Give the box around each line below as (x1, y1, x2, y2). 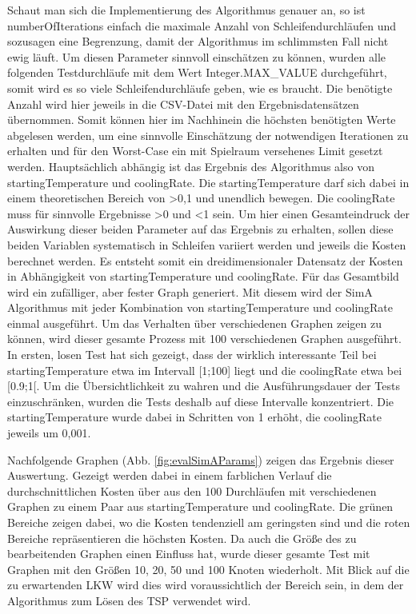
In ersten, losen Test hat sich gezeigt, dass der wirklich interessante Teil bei (7, 346, 377, 363)
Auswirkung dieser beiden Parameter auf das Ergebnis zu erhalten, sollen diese (7, 221, 394, 237)
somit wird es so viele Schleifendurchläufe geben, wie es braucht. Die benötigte (7, 79, 393, 96)
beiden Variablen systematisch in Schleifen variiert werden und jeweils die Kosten (7, 236, 406, 253)
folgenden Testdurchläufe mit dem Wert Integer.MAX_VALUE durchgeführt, (7, 64, 387, 81)
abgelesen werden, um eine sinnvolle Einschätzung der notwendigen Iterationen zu (7, 126, 409, 143)
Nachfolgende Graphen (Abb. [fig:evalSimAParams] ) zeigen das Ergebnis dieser (7, 451, 394, 468)
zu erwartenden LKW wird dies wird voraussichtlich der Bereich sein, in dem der (7, 576, 404, 593)
